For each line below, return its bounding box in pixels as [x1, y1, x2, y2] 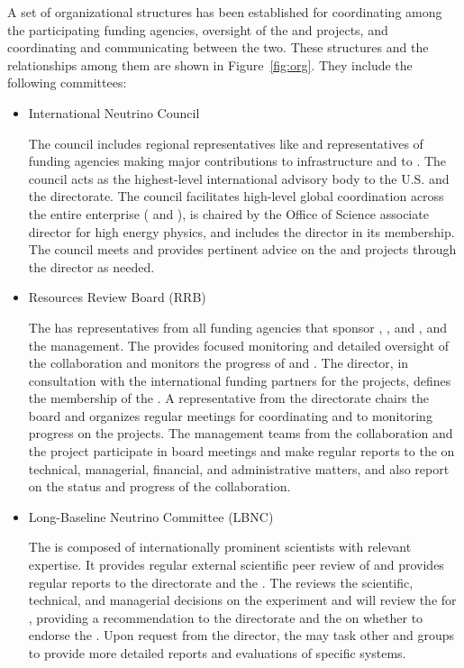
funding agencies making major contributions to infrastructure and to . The [28, 151, 447, 170]
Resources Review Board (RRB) [28, 288, 206, 307]
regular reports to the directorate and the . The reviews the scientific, [28, 572, 414, 591]
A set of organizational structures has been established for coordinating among [7, 3, 442, 21]
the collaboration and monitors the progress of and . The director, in [28, 353, 409, 372]
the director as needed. [28, 257, 155, 276]
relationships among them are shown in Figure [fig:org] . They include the [7, 55, 413, 74]
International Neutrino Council [28, 103, 200, 122]
